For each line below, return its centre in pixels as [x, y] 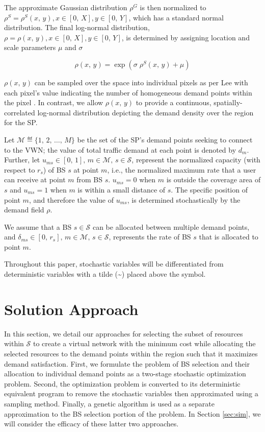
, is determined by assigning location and [185, 37]
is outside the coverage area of [214, 179]
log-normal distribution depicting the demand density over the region [145, 112]
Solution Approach [71, 309]
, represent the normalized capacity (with [196, 160]
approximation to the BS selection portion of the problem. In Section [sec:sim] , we [132, 413]
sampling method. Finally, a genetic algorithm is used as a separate [109, 403]
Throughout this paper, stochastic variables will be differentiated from [114, 264]
